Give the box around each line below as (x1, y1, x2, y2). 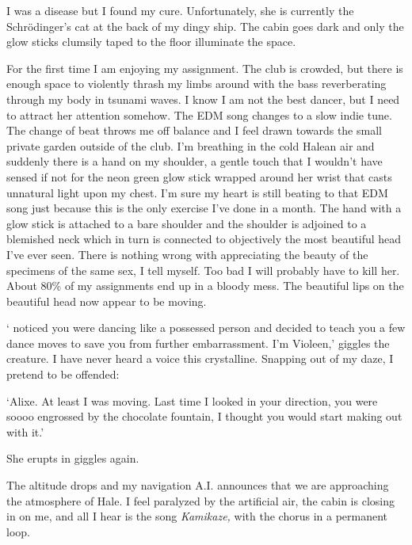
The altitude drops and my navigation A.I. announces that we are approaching (6, 477, 389, 494)
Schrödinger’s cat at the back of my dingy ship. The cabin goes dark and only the (6, 17, 404, 34)
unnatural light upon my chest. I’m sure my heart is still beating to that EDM (6, 184, 388, 200)
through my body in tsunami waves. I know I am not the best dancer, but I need (6, 90, 400, 107)
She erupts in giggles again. (6, 450, 139, 467)
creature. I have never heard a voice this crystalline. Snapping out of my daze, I (6, 350, 394, 367)
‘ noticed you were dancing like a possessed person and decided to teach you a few (6, 319, 406, 336)
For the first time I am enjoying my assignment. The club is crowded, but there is (6, 59, 403, 76)
